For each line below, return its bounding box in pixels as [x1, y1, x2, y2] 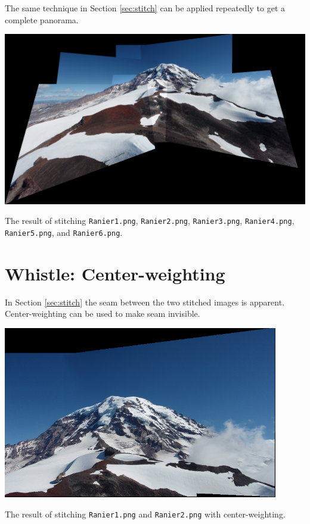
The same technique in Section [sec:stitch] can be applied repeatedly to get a [5, 2, 286, 14]
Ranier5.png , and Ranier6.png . [5, 226, 123, 238]
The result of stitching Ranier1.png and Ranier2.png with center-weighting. [5, 507, 286, 520]
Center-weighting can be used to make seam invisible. [5, 307, 200, 320]
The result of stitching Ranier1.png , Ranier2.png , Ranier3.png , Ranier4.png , [5, 214, 294, 227]
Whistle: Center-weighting [5, 261, 225, 285]
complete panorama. [5, 13, 79, 26]
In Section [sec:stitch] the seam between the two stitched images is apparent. [5, 295, 285, 308]
